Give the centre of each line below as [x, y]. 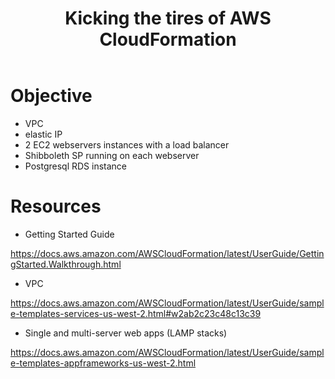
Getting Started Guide [69, 234]
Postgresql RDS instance [75, 166]
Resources [56, 206]
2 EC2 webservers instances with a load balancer [127, 144]
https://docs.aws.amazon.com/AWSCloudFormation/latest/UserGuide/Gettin [167, 253]
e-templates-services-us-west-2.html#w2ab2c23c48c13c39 [136, 313]
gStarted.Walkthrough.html [66, 264]
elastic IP [43, 134]
